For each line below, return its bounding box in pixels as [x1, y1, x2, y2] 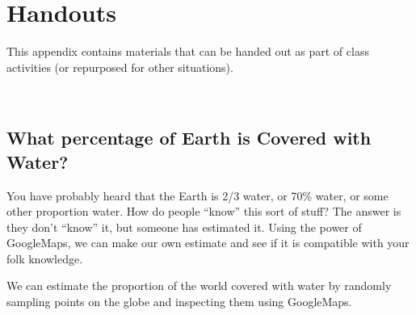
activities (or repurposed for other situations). [6, 58, 233, 75]
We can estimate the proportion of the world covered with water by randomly [6, 277, 392, 294]
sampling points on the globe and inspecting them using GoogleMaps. [6, 293, 352, 310]
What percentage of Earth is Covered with [6, 125, 372, 150]
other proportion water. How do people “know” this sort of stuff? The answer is [6, 203, 401, 220]
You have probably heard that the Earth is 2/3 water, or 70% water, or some [6, 187, 389, 204]
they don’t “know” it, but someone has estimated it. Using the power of [6, 218, 362, 235]
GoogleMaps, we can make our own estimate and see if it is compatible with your [6, 234, 410, 251]
